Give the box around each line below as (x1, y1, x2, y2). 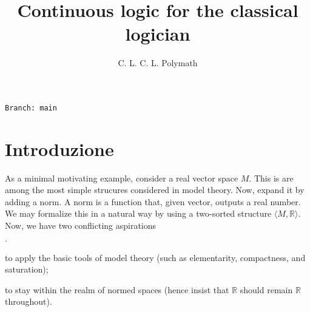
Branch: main (5, 103, 57, 112)
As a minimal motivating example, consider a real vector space (5, 171, 238, 184)
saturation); (5, 263, 49, 276)
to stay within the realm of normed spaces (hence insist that (5, 283, 229, 296)
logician (125, 21, 190, 46)
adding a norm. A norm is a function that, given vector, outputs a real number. (5, 195, 301, 208)
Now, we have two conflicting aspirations (5, 219, 157, 232)
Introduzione (5, 136, 114, 161)
